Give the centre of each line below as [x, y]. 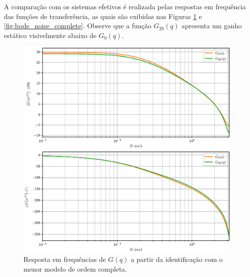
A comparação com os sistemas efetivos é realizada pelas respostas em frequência [125, 6]
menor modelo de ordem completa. [75, 269]
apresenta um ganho [212, 26]
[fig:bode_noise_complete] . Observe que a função [78, 26]
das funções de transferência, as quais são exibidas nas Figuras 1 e [103, 16]
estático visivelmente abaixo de [50, 35]
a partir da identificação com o [177, 259]
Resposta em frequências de [65, 259]
